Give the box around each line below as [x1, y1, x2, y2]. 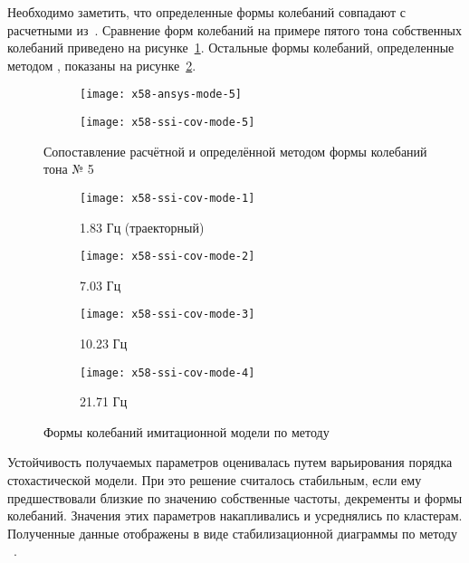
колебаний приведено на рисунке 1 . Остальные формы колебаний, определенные [7, 38, 455, 57]
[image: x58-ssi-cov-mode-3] [80, 308, 255, 321]
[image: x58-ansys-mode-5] [80, 88, 242, 101]
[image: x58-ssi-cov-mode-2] [80, 250, 255, 263]
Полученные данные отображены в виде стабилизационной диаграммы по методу [7, 523, 457, 542]
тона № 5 [43, 159, 94, 178]
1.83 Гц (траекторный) [80, 217, 205, 236]
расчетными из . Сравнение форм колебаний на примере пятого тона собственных [7, 20, 463, 39]
